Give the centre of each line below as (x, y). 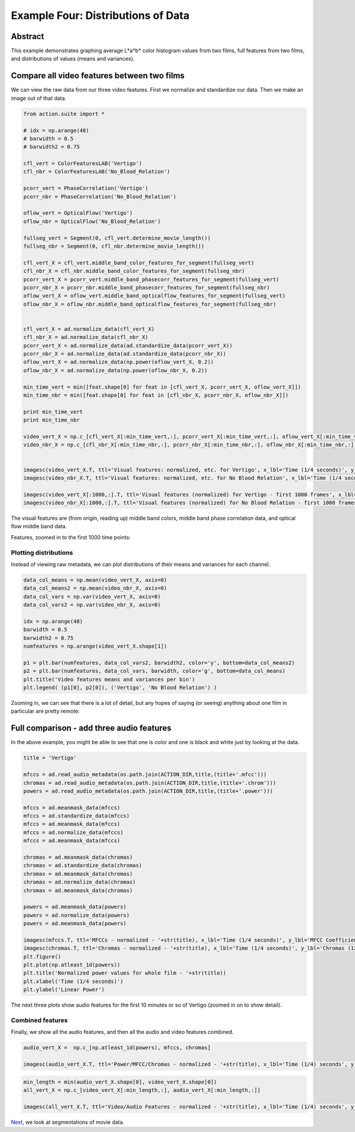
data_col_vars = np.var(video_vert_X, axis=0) (92, 596)
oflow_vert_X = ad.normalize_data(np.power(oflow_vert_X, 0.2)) (119, 362)
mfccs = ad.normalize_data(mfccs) (73, 832)
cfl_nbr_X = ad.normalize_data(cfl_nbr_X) (86, 337)
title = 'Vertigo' (50, 758)
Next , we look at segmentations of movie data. (67, 1122)
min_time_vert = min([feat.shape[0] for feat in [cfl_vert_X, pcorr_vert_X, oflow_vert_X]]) (162, 387)
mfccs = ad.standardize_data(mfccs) (77, 816)
